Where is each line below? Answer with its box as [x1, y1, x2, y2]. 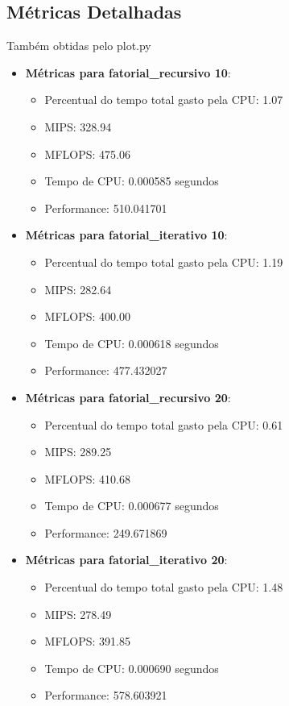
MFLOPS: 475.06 [44, 145, 130, 162]
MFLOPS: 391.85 [44, 633, 130, 650]
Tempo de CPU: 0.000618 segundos [44, 334, 219, 351]
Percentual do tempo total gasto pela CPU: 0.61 [44, 416, 283, 433]
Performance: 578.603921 [44, 687, 167, 704]
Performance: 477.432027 [44, 362, 167, 379]
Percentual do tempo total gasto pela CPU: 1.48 [44, 579, 283, 596]
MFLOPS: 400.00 [44, 308, 130, 325]
